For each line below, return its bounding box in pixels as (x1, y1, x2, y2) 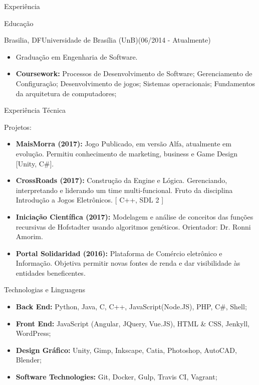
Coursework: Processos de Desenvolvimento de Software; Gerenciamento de (16, 68, 252, 79)
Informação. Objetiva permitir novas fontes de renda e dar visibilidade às (16, 258, 240, 268)
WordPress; (16, 328, 51, 338)
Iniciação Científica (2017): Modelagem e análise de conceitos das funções (16, 211, 253, 222)
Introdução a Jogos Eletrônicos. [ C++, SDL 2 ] (16, 195, 164, 205)
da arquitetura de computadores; (16, 88, 117, 98)
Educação (4, 18, 34, 28)
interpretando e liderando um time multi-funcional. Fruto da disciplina (16, 184, 233, 195)
